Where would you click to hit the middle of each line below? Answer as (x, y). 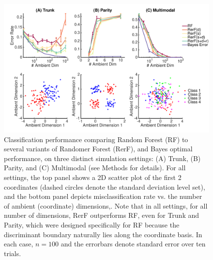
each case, (19, 244)
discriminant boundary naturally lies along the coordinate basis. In (103, 234)
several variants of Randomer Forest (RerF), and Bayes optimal (98, 149)
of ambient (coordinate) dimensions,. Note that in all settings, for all (106, 205)
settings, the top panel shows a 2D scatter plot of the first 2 (93, 177)
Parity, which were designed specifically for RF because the (92, 224)
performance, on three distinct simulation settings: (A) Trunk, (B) (102, 158)
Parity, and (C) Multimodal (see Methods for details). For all (95, 168)
